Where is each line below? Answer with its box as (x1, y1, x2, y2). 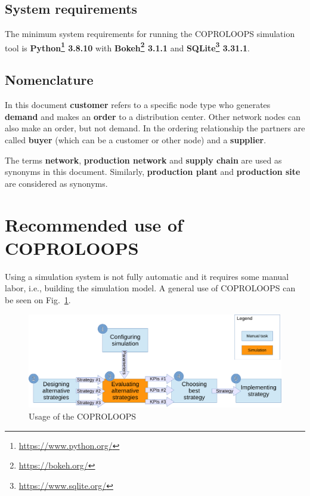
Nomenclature (5, 70, 94, 89)
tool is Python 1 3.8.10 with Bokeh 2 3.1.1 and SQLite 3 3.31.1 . (5, 39, 250, 54)
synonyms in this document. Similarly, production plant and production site (5, 165, 300, 178)
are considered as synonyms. (5, 177, 108, 189)
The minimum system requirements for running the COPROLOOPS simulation (5, 27, 295, 40)
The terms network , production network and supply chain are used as (5, 153, 282, 166)
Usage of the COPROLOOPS (29, 410, 137, 423)
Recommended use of (5, 212, 183, 236)
